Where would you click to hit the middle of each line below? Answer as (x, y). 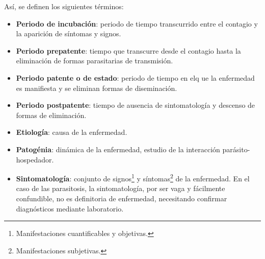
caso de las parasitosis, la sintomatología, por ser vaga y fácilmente (121, 188)
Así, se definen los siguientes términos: (64, 6)
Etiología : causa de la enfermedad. (72, 132)
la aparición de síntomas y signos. (69, 33)
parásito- (236, 149)
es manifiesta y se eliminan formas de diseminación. (97, 88)
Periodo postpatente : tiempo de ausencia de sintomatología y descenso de (136, 105)
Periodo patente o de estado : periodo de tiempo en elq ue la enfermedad (135, 77)
